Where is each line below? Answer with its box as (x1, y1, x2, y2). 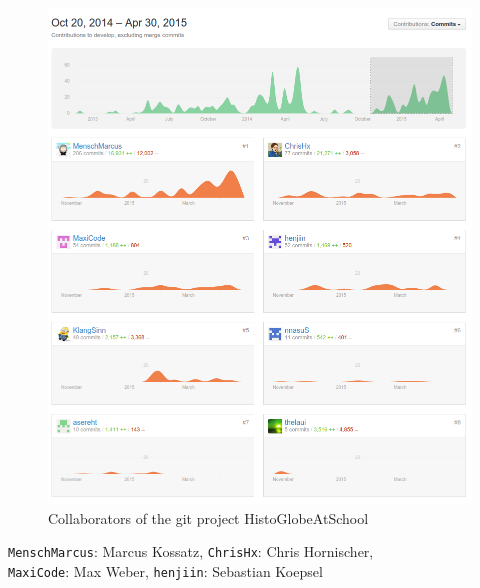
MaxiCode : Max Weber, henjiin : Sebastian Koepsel (8, 560, 323, 581)
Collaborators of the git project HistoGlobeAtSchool (48, 507, 369, 528)
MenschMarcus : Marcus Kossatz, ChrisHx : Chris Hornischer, (8, 541, 374, 562)
